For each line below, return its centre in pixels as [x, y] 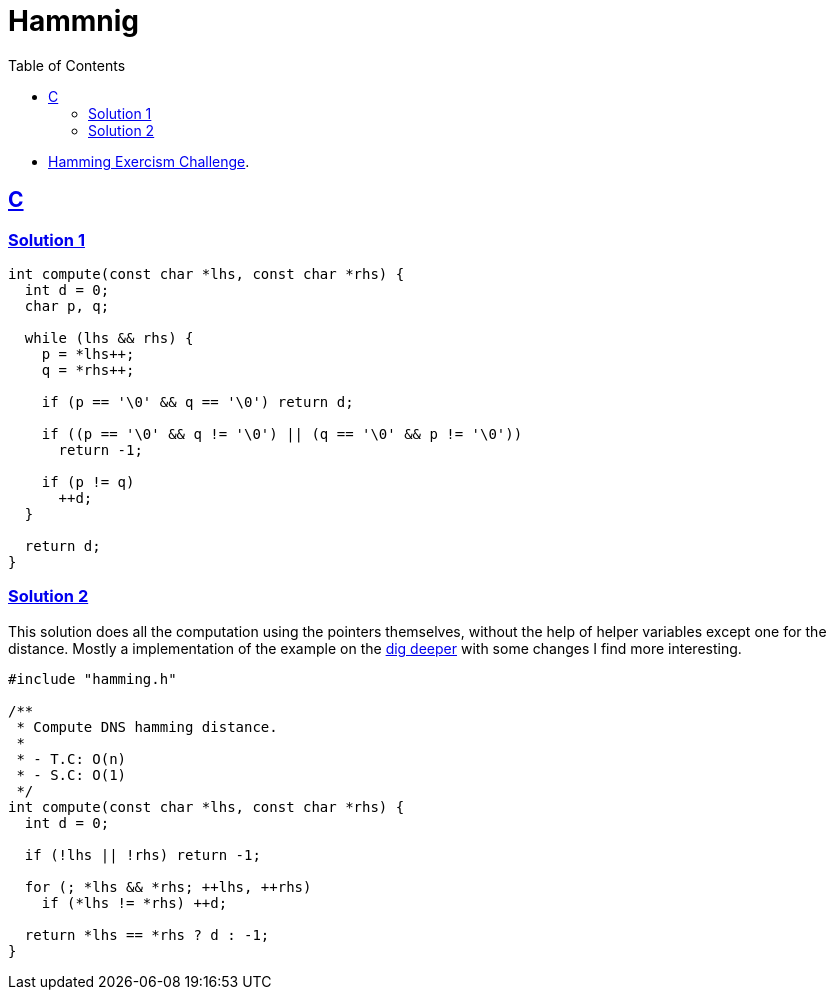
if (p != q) [88, 481]
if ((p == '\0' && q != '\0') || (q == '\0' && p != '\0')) [282, 433]
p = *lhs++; [88, 353]
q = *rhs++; [88, 369]
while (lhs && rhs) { [109, 337]
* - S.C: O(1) [71, 774]
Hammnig [73, 21]
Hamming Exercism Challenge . [149, 161]
